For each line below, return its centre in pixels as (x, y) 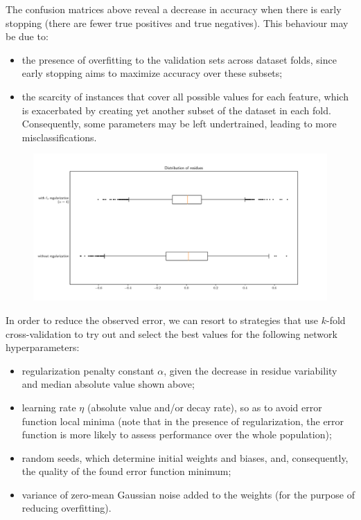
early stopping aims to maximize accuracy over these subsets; (152, 73)
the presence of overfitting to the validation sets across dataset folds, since (179, 59)
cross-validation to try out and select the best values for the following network (171, 333)
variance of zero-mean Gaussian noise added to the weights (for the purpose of (188, 494)
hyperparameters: (43, 347)
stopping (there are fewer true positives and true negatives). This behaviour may (177, 23)
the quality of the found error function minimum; (126, 471)
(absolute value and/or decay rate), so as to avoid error (204, 407)
